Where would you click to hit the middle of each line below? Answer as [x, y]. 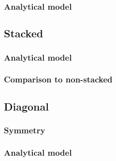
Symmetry [25, 130]
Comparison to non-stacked [58, 79]
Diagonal [26, 106]
